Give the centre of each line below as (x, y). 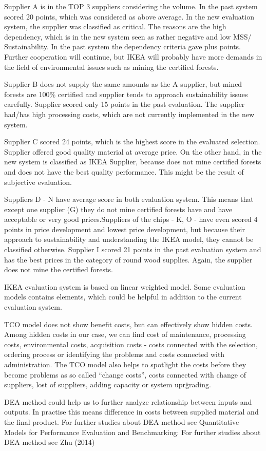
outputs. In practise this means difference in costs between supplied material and (131, 412)
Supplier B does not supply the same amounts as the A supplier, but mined (123, 84)
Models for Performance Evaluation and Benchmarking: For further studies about (132, 432)
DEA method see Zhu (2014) (50, 442)
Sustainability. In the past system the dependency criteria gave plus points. (123, 46)
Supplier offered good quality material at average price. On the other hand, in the (133, 151)
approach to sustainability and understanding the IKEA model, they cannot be (129, 239)
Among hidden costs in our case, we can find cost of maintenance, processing (125, 334)
